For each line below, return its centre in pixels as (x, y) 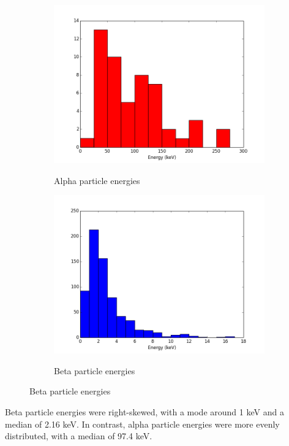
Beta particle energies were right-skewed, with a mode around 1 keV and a (144, 411)
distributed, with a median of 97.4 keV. (79, 436)
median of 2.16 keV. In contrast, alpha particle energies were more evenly (142, 424)
